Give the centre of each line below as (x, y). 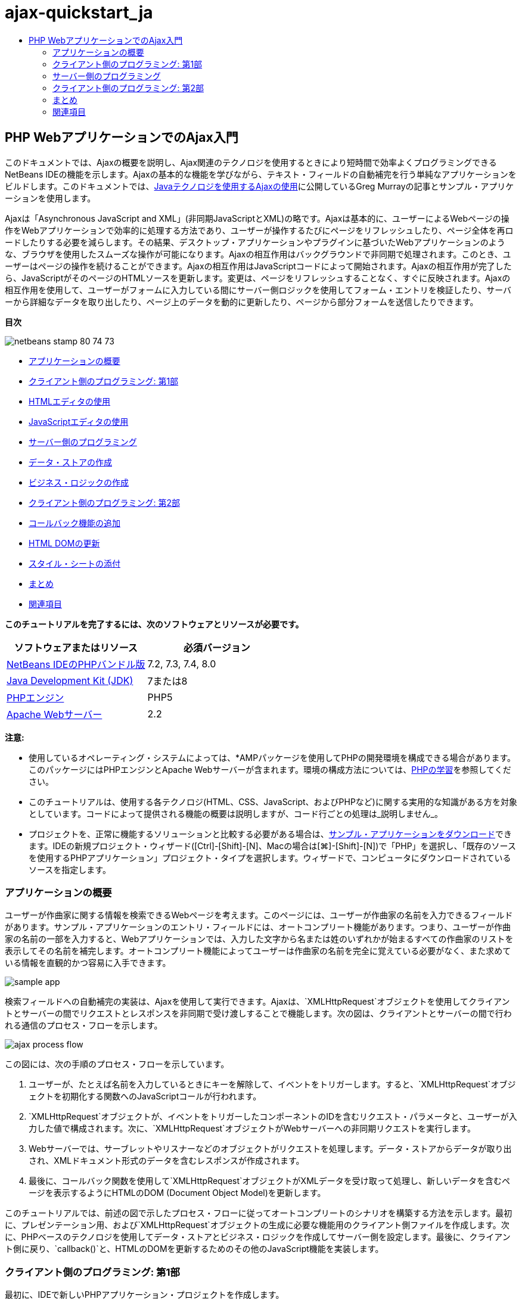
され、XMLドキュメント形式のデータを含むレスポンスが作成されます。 (167, 1161)
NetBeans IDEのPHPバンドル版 (76, 664)
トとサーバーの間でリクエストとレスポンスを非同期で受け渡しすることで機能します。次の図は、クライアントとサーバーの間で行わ (258, 1014)
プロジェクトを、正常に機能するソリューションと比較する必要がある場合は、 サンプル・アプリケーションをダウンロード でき (271, 834)
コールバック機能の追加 (74, 523)
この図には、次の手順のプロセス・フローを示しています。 (117, 1064)
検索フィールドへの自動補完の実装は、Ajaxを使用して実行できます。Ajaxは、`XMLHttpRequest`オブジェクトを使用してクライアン (257, 1002)
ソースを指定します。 (70, 869)
